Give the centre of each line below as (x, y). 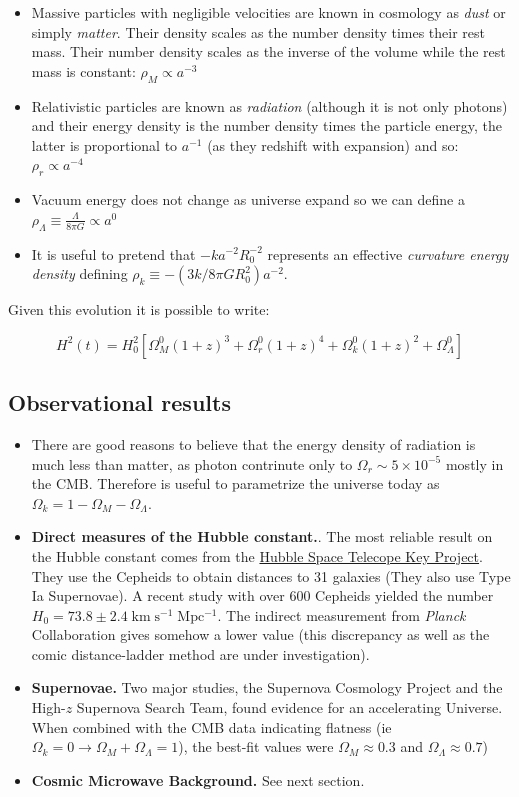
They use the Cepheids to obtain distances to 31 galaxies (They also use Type (271, 575)
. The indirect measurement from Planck (341, 614)
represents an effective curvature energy (388, 253)
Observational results (119, 402)
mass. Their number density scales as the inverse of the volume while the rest (268, 51)
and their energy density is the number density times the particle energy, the (267, 125)
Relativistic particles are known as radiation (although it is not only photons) (269, 105)
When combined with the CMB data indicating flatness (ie (211, 726)
